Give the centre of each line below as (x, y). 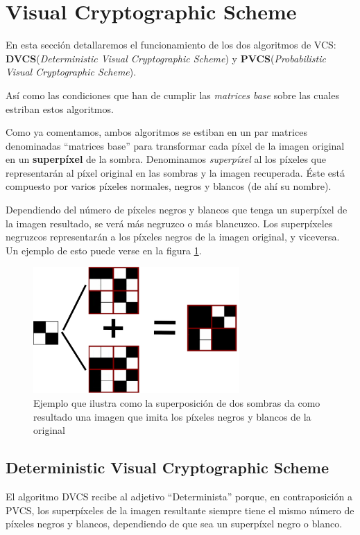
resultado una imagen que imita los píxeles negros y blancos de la (172, 416)
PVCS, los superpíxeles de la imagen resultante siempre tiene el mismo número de (180, 510)
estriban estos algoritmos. (60, 108)
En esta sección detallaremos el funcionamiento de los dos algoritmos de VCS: (171, 45)
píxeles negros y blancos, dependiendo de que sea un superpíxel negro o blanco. (174, 524)
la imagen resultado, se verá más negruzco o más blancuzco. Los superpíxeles (169, 223)
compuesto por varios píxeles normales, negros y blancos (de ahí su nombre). (169, 186)
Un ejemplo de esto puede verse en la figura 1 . (104, 250)
